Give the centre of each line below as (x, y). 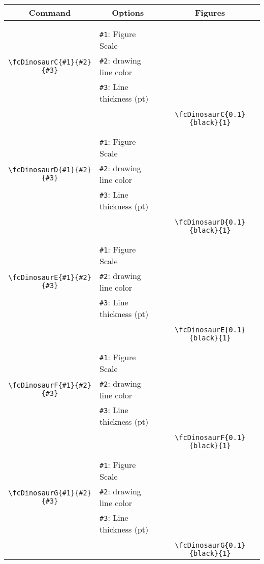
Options (128, 12)
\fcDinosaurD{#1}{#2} (50, 170)
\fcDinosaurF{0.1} (210, 437)
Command (50, 12)
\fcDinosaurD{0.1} (210, 222)
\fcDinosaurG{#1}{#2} (50, 493)
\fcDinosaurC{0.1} (210, 114)
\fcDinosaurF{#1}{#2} (50, 385)
